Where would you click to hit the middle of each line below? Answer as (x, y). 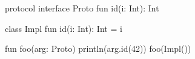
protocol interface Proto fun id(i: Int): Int (82, 8)
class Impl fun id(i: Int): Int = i (64, 28)
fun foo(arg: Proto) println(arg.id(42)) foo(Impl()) (98, 48)
